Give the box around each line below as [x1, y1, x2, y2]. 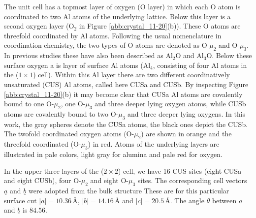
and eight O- [90, 175, 128, 186]
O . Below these [206, 50, 252, 61]
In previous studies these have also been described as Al [4, 50, 173, 61]
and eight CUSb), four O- [4, 175, 81, 186]
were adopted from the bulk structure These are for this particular [28, 185, 229, 195]
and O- [219, 40, 240, 50]
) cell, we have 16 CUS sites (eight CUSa [118, 165, 242, 176]
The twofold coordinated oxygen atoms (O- [4, 128, 134, 139]
